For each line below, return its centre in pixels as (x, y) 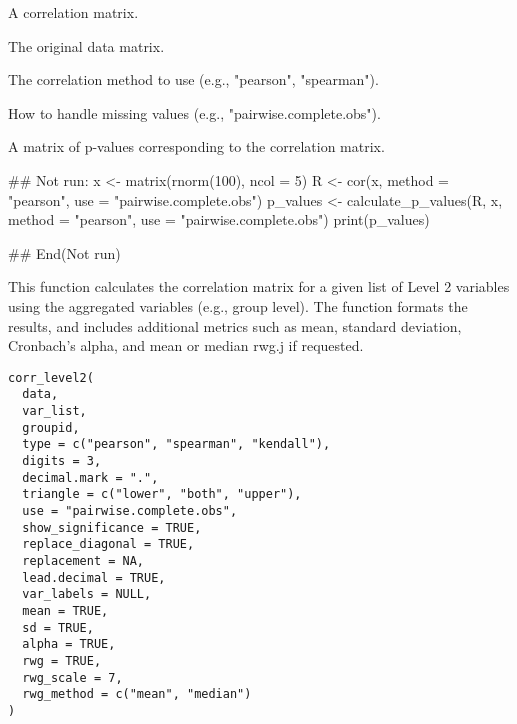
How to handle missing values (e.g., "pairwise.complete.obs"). (194, 112)
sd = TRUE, (58, 627)
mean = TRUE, (65, 610)
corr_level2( (51, 377)
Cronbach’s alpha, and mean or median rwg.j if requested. (186, 345)
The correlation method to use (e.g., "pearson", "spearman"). (193, 79)
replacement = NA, (83, 560)
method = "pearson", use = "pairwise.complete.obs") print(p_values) (219, 219)
